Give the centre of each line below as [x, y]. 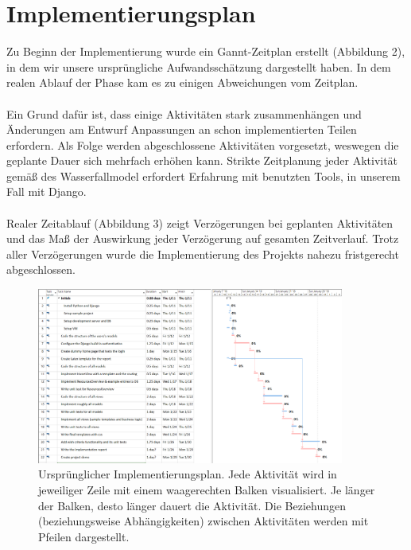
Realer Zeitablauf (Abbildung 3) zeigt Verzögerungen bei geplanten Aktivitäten [200, 222]
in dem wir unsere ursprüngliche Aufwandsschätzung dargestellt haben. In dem [199, 66]
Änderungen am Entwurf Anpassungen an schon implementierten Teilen [182, 129]
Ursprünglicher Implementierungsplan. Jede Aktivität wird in [188, 474]
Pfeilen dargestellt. [84, 536]
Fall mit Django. [47, 191]
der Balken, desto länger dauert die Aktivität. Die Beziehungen [192, 505]
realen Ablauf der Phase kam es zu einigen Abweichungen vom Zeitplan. [182, 82]
